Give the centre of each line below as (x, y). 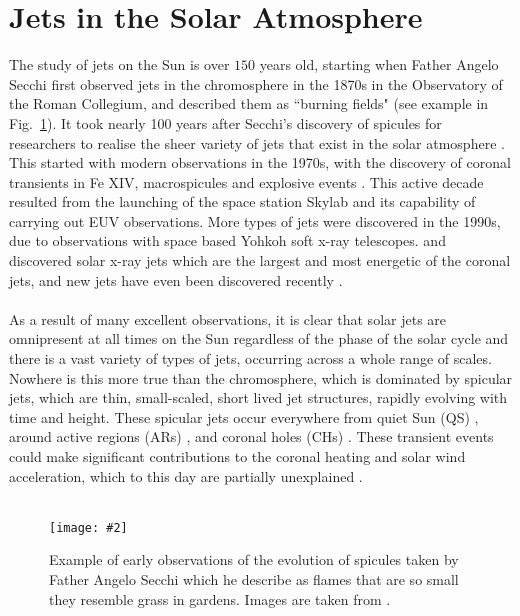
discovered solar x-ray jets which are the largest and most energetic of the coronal (260, 260)
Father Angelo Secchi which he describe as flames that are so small (254, 579)
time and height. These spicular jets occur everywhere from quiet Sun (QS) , (244, 416)
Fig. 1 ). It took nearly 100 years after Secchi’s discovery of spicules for (225, 122)
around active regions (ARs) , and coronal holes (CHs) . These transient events (251, 436)
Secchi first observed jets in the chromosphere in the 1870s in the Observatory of (256, 83)
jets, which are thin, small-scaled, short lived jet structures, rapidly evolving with (258, 397)
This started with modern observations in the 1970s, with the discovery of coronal (260, 162)
